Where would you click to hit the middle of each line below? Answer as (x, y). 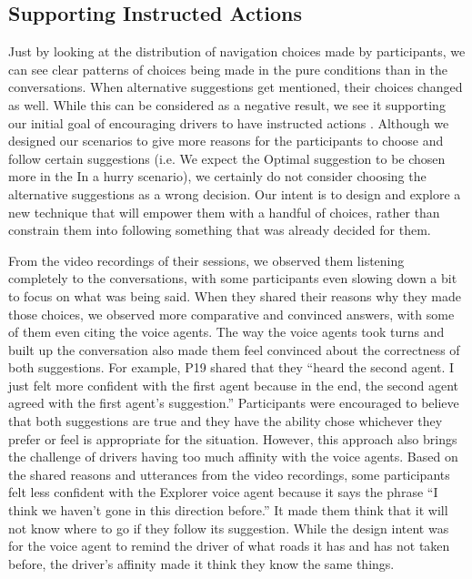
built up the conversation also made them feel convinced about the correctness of (234, 349)
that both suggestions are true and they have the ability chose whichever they (226, 421)
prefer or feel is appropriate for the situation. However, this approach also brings (233, 438)
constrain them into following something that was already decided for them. (220, 230)
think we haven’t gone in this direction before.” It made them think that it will (228, 510)
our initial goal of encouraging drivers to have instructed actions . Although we (229, 122)
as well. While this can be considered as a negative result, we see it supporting (227, 104)
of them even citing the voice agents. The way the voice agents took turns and (226, 332)
